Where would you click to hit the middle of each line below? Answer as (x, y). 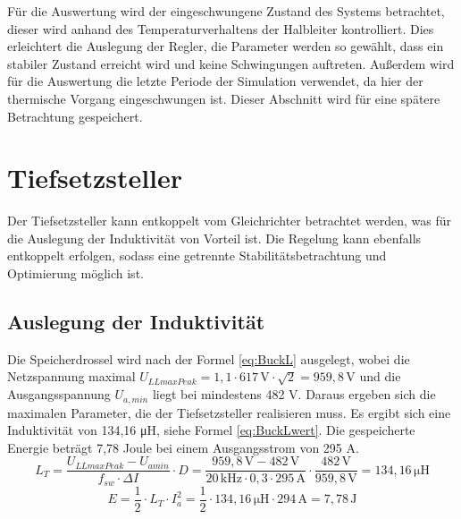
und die (380, 376)
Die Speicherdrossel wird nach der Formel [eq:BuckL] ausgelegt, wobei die (209, 358)
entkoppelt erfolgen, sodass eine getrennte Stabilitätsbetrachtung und (197, 255)
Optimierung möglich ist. (75, 273)
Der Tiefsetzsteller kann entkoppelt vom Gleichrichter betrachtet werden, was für (229, 221)
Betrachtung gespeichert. (75, 116)
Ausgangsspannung (59, 394)
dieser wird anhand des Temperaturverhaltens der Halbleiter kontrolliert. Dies (221, 28)
